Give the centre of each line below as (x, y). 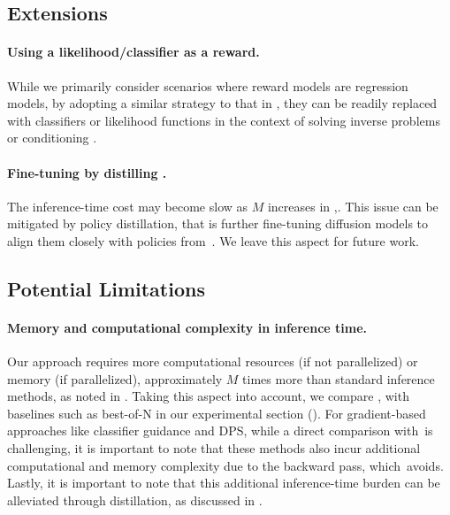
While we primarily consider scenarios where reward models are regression (208, 85)
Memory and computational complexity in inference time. (187, 327)
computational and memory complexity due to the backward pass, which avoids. (225, 465)
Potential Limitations (106, 288)
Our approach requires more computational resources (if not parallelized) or (213, 361)
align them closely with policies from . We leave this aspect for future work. (213, 240)
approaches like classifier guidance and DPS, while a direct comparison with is (220, 430)
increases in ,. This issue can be (353, 206)
